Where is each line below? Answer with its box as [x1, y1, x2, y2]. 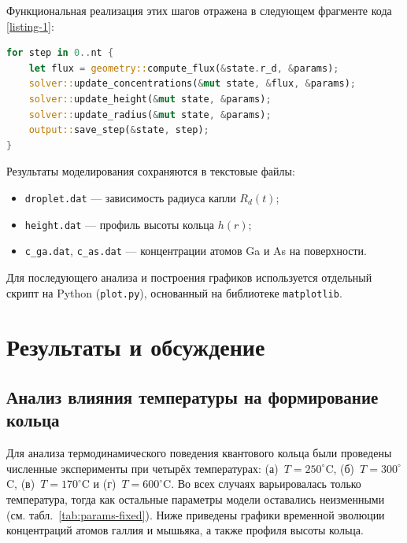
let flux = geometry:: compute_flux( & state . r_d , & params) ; [28, 62, 339, 74]
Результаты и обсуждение [6, 331, 265, 363]
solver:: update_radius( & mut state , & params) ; [28, 109, 272, 120]
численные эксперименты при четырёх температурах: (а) [6, 460, 279, 476]
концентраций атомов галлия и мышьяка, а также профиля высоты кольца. [6, 522, 364, 538]
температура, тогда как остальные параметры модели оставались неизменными [6, 490, 385, 507]
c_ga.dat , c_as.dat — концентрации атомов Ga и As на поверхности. [24, 242, 367, 259]
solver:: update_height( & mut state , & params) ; [28, 93, 272, 105]
